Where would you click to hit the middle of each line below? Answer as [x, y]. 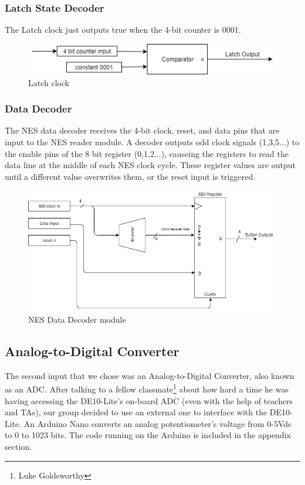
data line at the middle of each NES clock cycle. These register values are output [150, 165]
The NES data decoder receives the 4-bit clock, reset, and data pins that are [142, 130]
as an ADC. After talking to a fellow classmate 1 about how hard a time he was [147, 388]
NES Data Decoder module [77, 320]
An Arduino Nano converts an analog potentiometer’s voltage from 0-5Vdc [158, 423]
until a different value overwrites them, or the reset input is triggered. [130, 176]
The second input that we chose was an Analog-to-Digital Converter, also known [150, 375]
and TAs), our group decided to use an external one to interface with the [136, 412]
